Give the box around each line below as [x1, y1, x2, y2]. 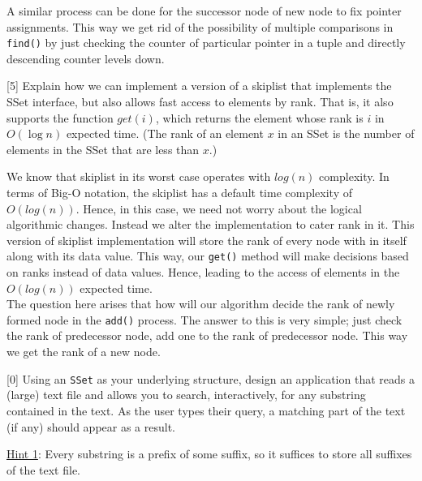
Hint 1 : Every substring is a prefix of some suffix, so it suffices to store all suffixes [6, 445, 412, 462]
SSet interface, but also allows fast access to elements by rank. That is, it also [6, 93, 394, 110]
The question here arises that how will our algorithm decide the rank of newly [6, 295, 395, 312]
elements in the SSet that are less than [6, 140, 200, 157]
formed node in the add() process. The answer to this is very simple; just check [6, 311, 403, 328]
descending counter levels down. [6, 49, 165, 67]
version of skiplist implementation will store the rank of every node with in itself [6, 231, 407, 248]
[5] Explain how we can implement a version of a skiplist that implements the [6, 77, 392, 94]
